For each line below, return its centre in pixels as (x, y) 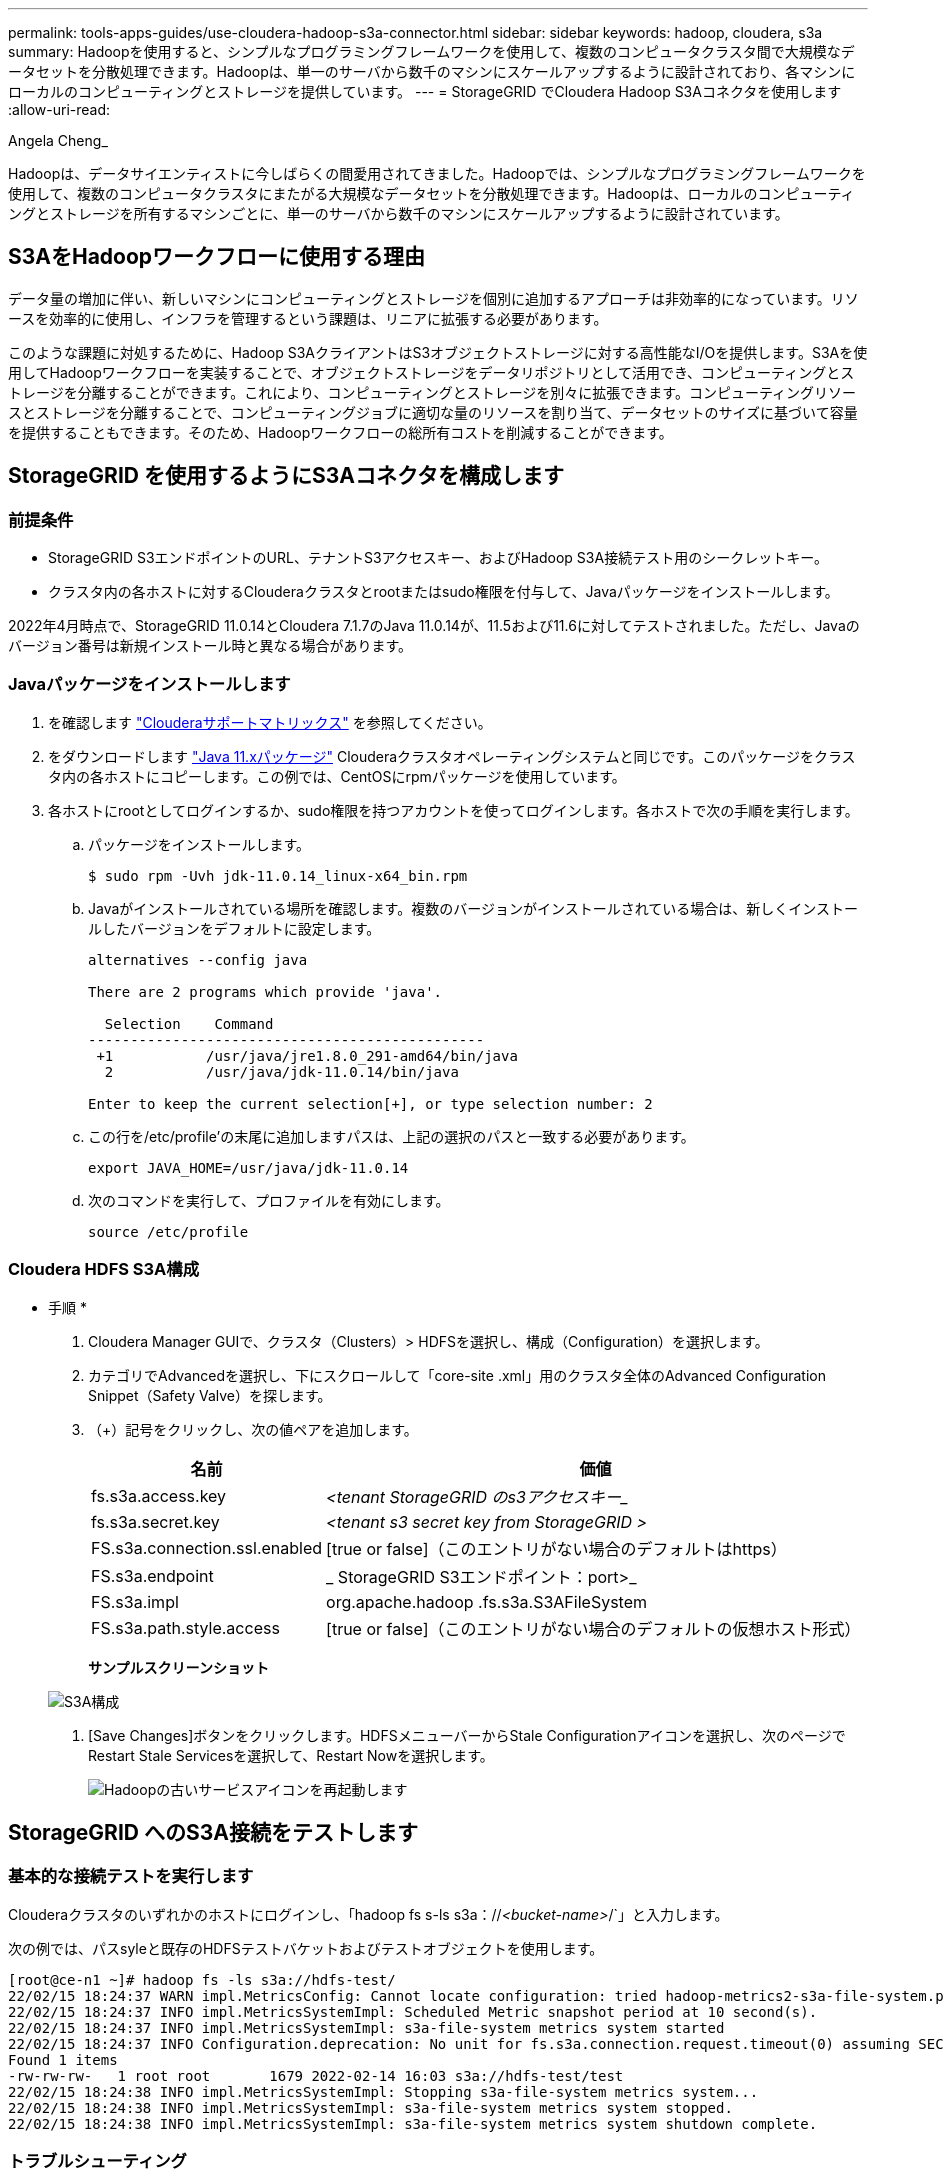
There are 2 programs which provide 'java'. (265, 991)
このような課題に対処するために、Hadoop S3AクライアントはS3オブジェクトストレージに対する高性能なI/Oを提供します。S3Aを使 (438, 352)
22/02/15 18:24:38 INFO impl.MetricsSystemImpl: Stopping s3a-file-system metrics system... (383, 2091)
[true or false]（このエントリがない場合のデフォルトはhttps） (556, 1548)
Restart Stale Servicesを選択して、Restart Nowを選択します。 (291, 1755)
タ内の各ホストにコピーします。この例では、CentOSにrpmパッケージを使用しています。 (337, 776)
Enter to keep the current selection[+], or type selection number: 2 (370, 1103)
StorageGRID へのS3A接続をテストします (213, 1832)
